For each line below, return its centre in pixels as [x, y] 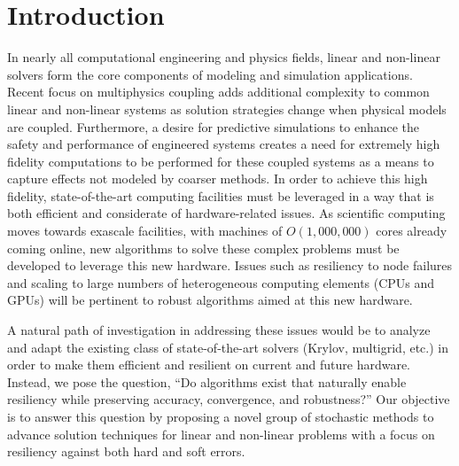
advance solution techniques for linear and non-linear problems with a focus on [221, 434]
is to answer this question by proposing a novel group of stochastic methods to [221, 416]
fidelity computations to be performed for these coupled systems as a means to [221, 161]
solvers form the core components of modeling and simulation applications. [210, 74]
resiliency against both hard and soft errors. [126, 451]
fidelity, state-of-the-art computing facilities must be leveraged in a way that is [221, 195]
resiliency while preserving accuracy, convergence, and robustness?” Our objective [229, 399]
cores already [412, 231]
